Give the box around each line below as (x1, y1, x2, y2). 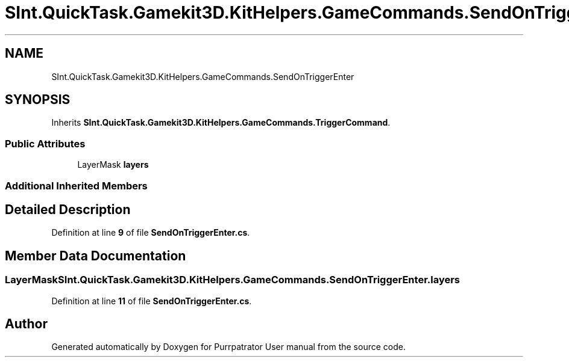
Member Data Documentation (5, 248, 186, 263)
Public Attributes (5, 137, 86, 150)
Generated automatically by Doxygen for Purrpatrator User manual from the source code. (51, 342, 406, 352)
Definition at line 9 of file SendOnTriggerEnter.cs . (51, 227, 250, 238)
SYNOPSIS (5, 92, 71, 108)
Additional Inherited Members (5, 179, 148, 192)
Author (5, 316, 48, 332)
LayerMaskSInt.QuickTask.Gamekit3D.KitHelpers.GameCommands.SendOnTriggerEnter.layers (5, 274, 461, 286)
